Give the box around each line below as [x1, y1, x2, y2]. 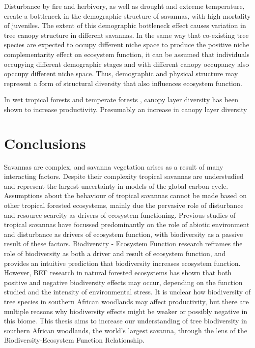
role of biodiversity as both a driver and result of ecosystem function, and [4, 248, 226, 258]
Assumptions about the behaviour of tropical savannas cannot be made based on [4, 190, 247, 201]
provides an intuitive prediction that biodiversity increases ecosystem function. [4, 258, 241, 268]
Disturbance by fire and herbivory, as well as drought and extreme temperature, [4, 1, 245, 11]
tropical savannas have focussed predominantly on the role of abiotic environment [4, 219, 250, 230]
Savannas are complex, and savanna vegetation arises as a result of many [4, 161, 224, 172]
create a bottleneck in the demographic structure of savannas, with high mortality [4, 10, 251, 21]
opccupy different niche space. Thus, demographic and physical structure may [4, 68, 238, 79]
